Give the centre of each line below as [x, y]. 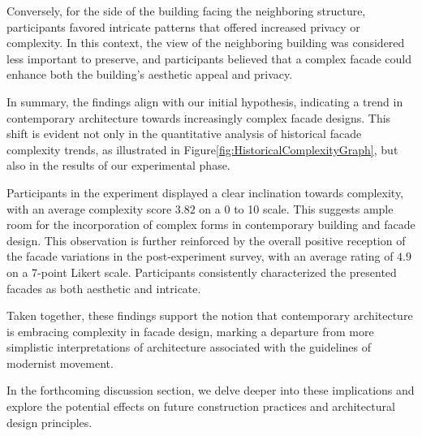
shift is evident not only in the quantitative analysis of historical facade [184, 134]
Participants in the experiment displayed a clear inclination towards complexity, [205, 192]
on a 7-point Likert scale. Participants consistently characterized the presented [202, 272]
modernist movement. [60, 363]
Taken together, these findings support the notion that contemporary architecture [210, 315]
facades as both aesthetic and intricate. [104, 288]
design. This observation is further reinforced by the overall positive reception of [206, 240]
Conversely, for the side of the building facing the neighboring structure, [186, 11]
